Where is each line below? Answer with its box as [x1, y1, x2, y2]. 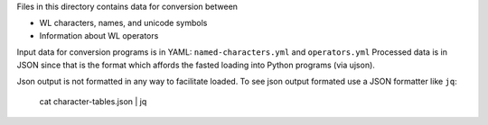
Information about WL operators [39, 30, 159, 40]
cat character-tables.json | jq [39, 96, 147, 107]
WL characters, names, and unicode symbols [39, 18, 208, 29]
